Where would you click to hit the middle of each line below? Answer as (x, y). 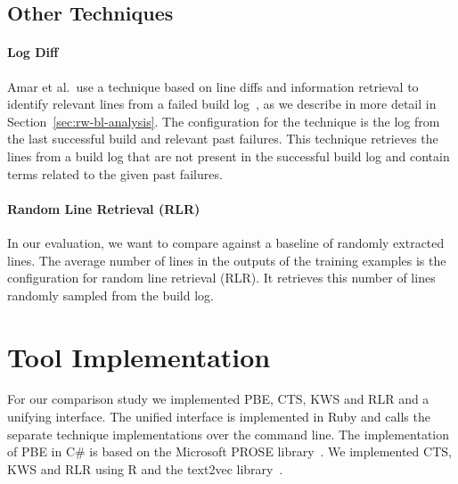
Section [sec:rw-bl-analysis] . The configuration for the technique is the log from (224, 121)
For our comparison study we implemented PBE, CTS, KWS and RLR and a (218, 399)
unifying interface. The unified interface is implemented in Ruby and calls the (219, 417)
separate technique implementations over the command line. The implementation (229, 434)
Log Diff (33, 52)
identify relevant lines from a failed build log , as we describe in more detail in (222, 104)
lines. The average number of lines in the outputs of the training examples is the (227, 260)
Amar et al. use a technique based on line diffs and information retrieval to (213, 86)
